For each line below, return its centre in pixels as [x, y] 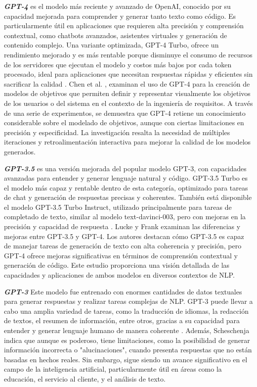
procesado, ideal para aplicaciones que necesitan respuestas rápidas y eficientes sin [128, 74]
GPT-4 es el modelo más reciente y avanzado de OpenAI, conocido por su [117, 6]
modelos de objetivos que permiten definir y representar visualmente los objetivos [127, 93]
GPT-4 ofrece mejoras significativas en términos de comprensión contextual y [121, 255]
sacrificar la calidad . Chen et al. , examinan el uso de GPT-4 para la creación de [127, 83]
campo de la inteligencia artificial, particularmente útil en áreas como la [113, 369]
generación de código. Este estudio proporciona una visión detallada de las [117, 265]
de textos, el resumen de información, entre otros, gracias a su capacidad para [122, 320]
